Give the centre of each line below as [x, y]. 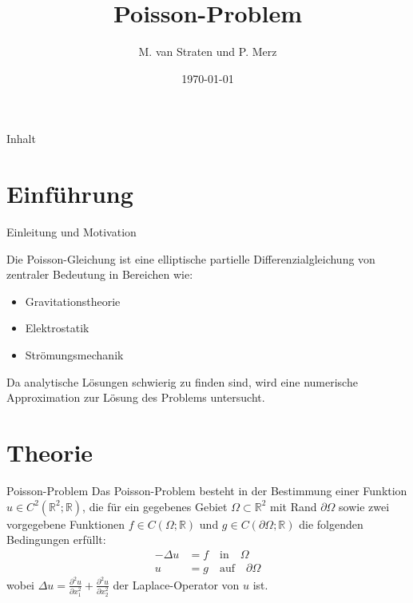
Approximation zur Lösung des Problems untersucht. [136, 397]
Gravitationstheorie [73, 301]
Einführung [70, 194]
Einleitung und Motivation [71, 232]
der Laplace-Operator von [176, 584]
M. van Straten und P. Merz [208, 52]
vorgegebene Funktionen [66, 524]
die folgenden [331, 524]
